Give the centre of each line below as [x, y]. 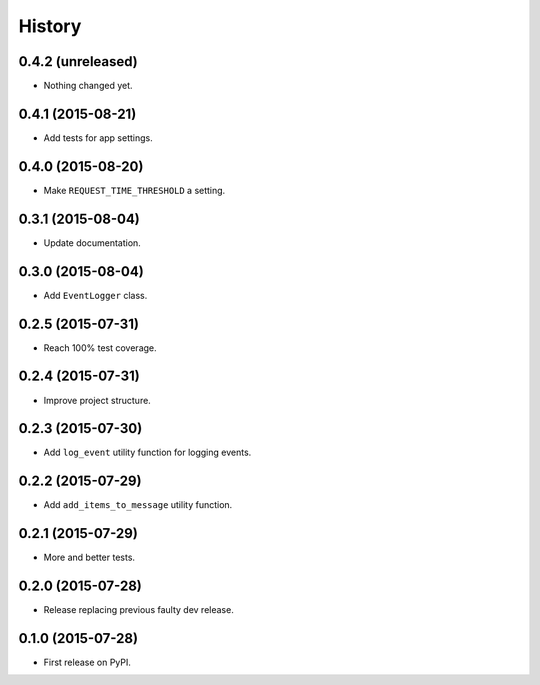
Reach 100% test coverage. [100, 347]
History [50, 26]
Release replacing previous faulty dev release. [138, 610]
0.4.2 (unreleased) [78, 61]
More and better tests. [89, 557]
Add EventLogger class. [95, 295]
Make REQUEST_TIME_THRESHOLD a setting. [134, 190]
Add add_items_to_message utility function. [138, 505]
